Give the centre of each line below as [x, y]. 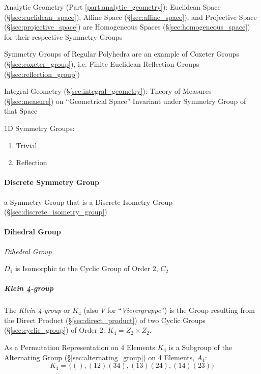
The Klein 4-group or [37, 310]
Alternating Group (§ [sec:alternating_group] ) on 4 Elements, [99, 357]
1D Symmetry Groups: [39, 128]
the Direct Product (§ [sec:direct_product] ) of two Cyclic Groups [105, 320]
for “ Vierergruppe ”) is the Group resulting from [181, 310]
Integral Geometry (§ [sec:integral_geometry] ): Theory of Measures [108, 91]
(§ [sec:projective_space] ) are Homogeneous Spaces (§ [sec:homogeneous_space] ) [127, 27]
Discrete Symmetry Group [52, 182]
